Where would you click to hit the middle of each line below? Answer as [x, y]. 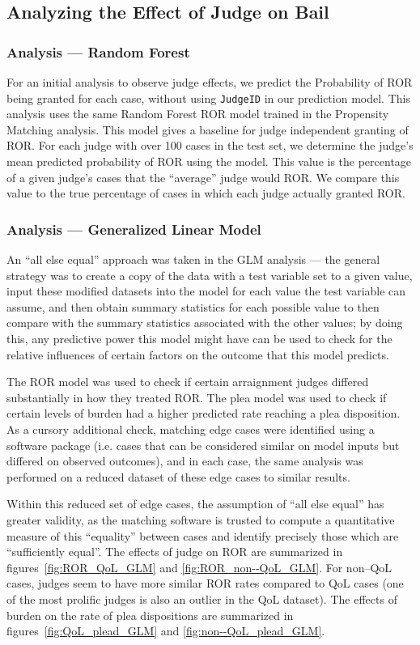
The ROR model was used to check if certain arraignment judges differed [188, 382]
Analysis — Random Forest [98, 51]
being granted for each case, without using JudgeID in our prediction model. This [208, 98]
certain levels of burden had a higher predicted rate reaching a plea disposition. [204, 413]
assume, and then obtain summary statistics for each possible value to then [193, 306]
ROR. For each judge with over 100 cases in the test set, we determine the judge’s [210, 145]
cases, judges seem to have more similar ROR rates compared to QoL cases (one [205, 583]
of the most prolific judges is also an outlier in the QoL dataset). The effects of [202, 598]
